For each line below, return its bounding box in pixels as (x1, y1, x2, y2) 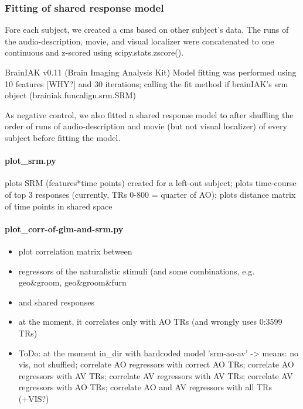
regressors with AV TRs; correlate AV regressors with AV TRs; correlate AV (18, 369, 293, 381)
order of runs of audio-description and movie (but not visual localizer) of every (5, 120, 287, 132)
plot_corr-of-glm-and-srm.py (5, 222, 124, 235)
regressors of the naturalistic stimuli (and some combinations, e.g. (18, 264, 255, 277)
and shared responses (18, 295, 94, 308)
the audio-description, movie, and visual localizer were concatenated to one (5, 35, 274, 47)
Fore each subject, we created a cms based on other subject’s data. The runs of (5, 23, 289, 36)
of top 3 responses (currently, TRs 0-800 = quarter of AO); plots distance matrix (5, 188, 296, 200)
